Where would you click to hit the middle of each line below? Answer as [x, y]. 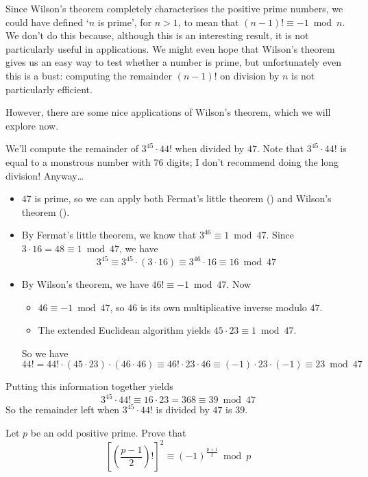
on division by [250, 75]
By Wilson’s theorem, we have [85, 284]
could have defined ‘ [47, 22]
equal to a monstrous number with [78, 161]
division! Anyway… [45, 175]
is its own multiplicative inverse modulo [223, 307]
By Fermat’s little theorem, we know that [109, 235]
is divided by [183, 409]
